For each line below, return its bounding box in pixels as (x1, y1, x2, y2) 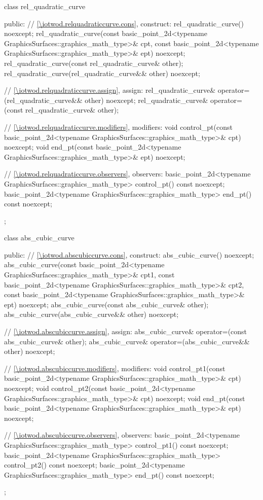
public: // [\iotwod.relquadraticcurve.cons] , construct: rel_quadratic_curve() (4, 18, 244, 28)
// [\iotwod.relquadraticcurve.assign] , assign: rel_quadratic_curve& (4, 85, 216, 95)
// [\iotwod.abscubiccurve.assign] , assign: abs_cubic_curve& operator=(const (4, 326, 247, 337)
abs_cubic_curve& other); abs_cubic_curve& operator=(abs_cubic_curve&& (4, 336, 250, 346)
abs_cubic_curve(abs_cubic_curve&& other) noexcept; (4, 309, 179, 319)
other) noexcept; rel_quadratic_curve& (85, 94, 208, 105)
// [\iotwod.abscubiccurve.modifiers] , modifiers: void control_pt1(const (4, 363, 226, 373)
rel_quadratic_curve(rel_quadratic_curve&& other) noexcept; (4, 67, 200, 78)
